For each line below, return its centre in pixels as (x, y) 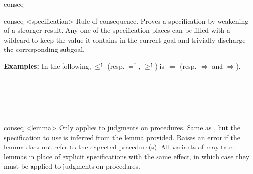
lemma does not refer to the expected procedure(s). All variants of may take (119, 147)
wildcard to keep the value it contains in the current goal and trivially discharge (125, 39)
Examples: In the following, (47, 65)
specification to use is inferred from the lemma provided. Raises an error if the (122, 137)
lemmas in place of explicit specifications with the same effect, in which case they (127, 156)
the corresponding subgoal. (44, 49)
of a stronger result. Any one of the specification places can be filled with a (117, 30)
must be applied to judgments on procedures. (72, 166)
